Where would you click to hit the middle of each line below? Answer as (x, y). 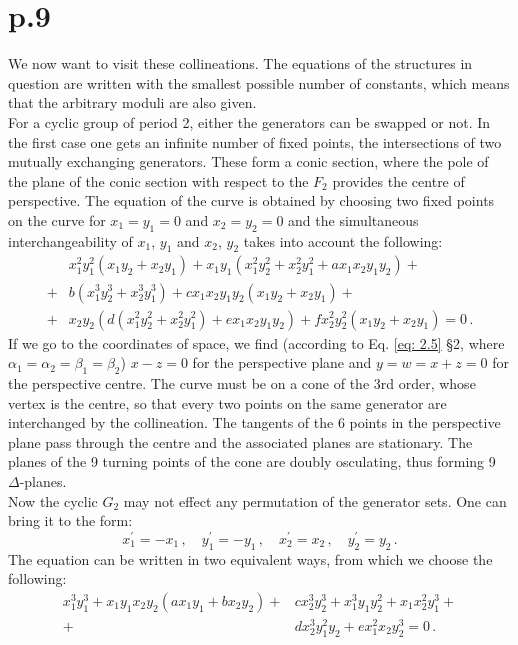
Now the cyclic (53, 500)
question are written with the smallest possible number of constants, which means (259, 82)
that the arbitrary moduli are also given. (132, 102)
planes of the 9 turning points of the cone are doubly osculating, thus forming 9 (252, 461)
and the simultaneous (353, 219)
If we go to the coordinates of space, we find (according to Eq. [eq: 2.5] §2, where (256, 342)
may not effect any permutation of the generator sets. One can (315, 500)
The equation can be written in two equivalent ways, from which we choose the (250, 558)
